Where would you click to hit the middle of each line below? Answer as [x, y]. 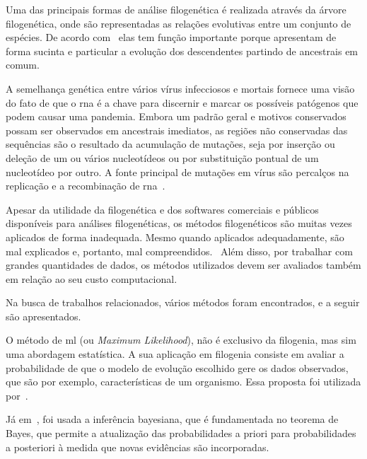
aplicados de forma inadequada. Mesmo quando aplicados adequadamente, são [175, 237]
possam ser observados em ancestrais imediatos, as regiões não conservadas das [177, 130]
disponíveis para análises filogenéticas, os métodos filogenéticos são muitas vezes [179, 223]
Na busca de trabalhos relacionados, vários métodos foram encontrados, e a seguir [183, 302]
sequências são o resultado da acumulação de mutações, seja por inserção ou [170, 144]
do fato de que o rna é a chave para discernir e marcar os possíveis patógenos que [182, 102]
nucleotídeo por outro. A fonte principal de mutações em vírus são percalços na [177, 172]
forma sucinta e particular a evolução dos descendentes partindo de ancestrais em [182, 51]
